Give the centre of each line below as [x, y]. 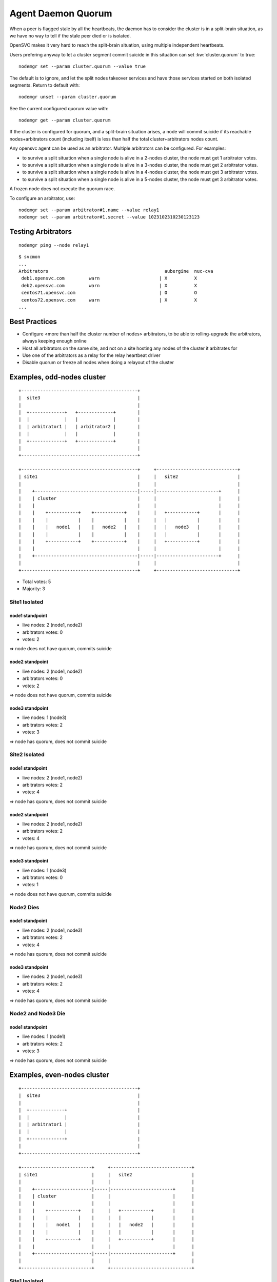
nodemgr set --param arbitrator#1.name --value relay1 [89, 210]
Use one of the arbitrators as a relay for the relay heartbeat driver [92, 355]
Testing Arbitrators [41, 232]
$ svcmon [29, 257]
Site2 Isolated [27, 755]
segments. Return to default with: [45, 85]
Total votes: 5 [37, 582]
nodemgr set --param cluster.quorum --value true [82, 66]
